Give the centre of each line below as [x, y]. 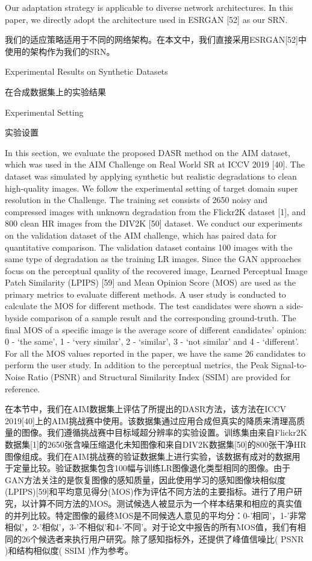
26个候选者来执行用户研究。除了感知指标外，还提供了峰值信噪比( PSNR [163, 538]
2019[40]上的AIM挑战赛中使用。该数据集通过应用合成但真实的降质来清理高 [151, 420]
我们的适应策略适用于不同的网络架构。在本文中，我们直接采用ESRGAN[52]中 [156, 39]
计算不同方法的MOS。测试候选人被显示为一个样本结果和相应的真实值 [166, 503]
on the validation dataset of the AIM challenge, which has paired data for [141, 235]
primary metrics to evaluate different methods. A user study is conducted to [145, 294]
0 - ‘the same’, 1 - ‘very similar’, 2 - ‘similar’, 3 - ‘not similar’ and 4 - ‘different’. [152, 341]
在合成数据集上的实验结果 [55, 91]
